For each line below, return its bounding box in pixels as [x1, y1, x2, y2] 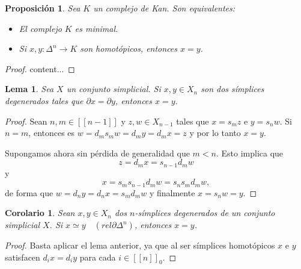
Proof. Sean [5, 114, 47, 127]
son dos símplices [201, 82, 264, 95]
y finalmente [149, 186, 195, 199]
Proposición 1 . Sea [5, 2, 81, 14]
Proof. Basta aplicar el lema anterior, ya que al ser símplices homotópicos [5, 239, 275, 252]
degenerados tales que [5, 94, 84, 107]
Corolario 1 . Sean [5, 206, 75, 219]
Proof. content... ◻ [5, 62, 75, 75]
